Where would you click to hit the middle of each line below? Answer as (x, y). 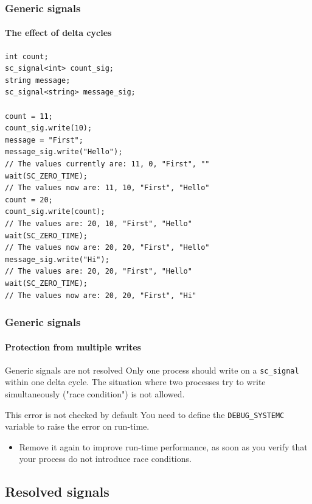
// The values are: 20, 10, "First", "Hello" (99, 223)
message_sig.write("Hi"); (57, 259)
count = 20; (29, 200)
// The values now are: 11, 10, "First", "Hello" (107, 188)
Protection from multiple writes (73, 346)
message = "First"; (44, 140)
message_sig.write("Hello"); (64, 152)
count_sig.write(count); (55, 212)
